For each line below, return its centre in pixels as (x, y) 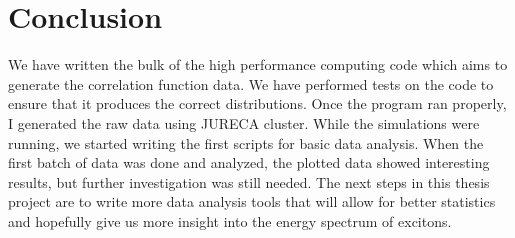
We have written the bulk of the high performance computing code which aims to (258, 64)
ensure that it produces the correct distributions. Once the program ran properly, (257, 103)
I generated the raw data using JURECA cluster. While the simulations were (244, 122)
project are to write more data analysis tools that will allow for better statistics (252, 201)
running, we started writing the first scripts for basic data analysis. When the (246, 142)
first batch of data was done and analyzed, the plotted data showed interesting (249, 162)
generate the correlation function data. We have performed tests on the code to (251, 83)
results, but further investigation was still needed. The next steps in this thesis (249, 181)
